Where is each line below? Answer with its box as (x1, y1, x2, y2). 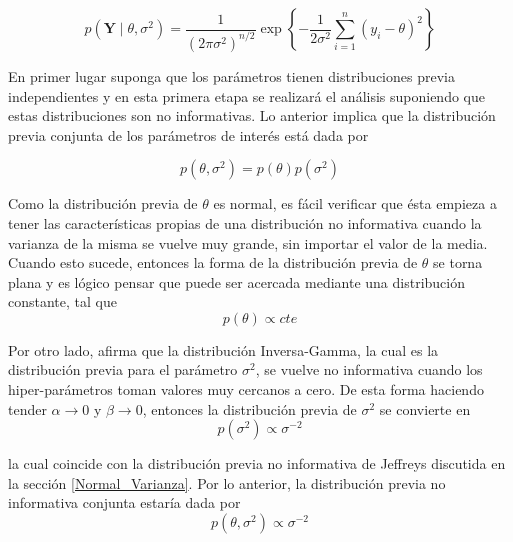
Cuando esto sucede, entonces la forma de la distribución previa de (8, 252, 418, 273)
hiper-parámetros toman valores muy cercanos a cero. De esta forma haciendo (8, 379, 484, 400)
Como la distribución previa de (8, 193, 198, 214)
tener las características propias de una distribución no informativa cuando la (8, 212, 482, 233)
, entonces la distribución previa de (142, 398, 357, 419)
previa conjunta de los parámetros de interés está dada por (8, 124, 369, 145)
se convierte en (379, 398, 471, 419)
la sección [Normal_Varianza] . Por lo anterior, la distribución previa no (8, 472, 446, 493)
